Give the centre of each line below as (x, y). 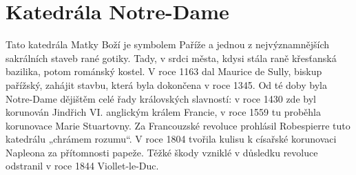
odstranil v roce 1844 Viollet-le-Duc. (82, 166)
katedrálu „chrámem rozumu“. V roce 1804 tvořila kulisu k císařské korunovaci (171, 139)
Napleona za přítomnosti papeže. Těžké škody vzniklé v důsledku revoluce (162, 152)
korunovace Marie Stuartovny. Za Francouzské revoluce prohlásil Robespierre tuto (178, 125)
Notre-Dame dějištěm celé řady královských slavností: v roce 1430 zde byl (161, 98)
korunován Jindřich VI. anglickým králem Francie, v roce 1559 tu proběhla (163, 112)
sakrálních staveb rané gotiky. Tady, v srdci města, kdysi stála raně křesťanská (171, 58)
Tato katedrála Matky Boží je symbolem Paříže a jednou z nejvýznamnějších (167, 44)
